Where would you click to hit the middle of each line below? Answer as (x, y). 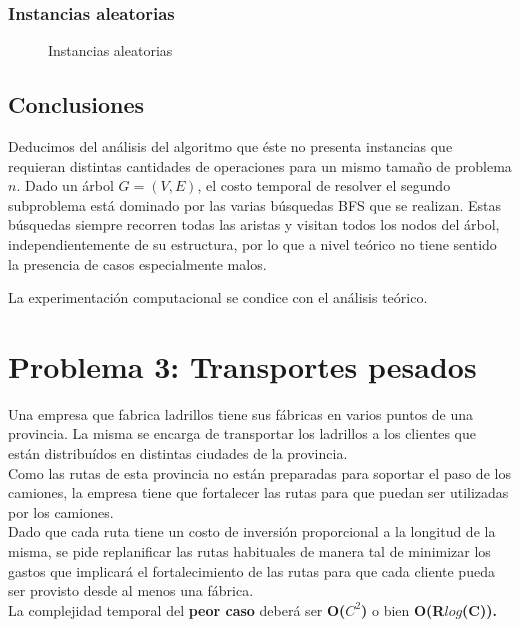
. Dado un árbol (65, 185)
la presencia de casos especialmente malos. (137, 263)
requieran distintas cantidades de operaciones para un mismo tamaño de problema (260, 165)
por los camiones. (61, 511)
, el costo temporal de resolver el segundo (324, 185)
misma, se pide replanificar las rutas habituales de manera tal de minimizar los (249, 551)
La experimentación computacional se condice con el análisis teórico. (218, 297)
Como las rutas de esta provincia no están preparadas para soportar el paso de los (259, 472)
